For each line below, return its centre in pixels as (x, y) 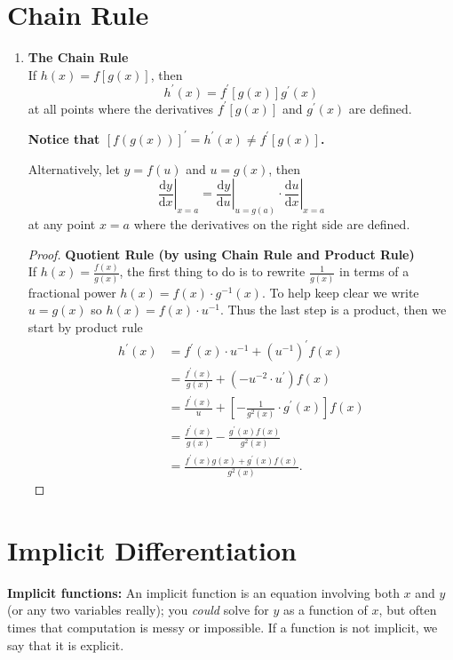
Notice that (64, 138)
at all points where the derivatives (121, 108)
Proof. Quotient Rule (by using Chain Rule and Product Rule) (221, 254)
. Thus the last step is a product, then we (333, 310)
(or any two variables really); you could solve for (138, 610)
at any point (62, 223)
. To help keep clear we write (340, 292)
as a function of (325, 610)
